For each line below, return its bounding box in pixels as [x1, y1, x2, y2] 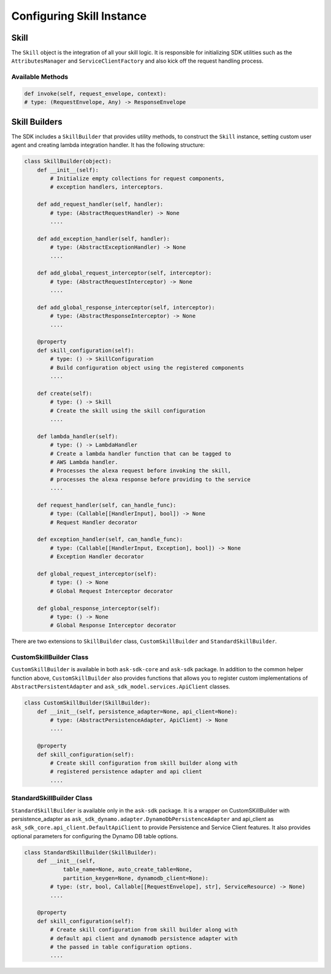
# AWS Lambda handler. [50, 458, 119, 466]
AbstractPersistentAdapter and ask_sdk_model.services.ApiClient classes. [11, 683, 230, 690]
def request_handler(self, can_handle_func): [37, 501, 177, 508]
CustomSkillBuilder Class [11, 653, 89, 661]
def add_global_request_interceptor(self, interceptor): [37, 270, 212, 276]
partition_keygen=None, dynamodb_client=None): [63, 875, 209, 881]
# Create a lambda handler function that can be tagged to [50, 450, 232, 457]
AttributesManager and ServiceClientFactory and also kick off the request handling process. [11, 57, 264, 64]
